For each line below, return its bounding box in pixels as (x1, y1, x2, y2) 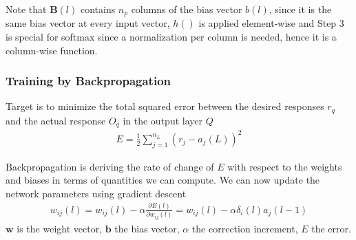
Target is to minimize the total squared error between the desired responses (6, 99, 324, 113)
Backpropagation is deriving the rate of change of (6, 159, 214, 173)
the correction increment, (191, 221, 298, 235)
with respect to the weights (227, 159, 342, 173)
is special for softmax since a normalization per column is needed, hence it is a (6, 30, 337, 44)
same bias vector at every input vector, (6, 16, 170, 30)
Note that (6, 2, 47, 16)
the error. (311, 221, 351, 235)
